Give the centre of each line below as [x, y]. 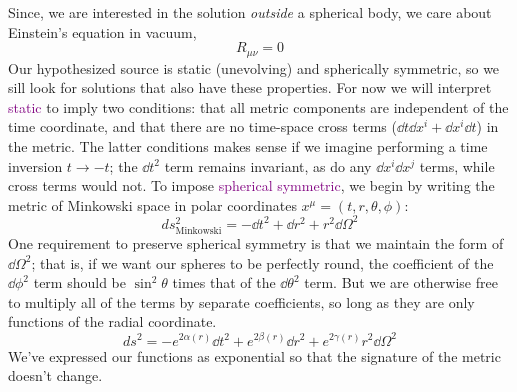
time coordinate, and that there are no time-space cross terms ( [202, 126]
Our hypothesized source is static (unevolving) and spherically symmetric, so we [254, 67]
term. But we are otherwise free [401, 282]
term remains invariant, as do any [268, 165]
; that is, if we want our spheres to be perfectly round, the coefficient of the [262, 262]
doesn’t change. [55, 375]
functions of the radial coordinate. [112, 321]
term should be [79, 282]
